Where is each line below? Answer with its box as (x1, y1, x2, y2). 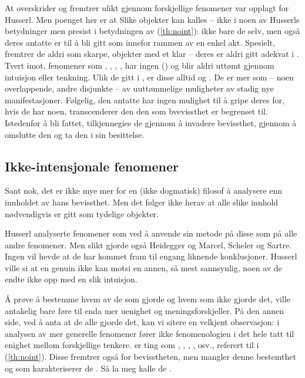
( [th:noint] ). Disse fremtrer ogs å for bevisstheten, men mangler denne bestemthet (5, 350, 296, 363)
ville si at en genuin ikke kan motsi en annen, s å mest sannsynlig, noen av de (5, 261, 282, 274)
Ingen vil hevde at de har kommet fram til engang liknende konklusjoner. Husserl (5, 250, 297, 262)
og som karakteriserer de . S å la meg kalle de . (5, 362, 172, 374)
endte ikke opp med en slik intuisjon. (5, 273, 138, 285)
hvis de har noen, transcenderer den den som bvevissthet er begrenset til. (5, 105, 268, 117)
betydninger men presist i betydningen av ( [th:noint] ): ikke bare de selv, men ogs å (5, 25, 300, 37)
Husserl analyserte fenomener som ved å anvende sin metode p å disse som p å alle (5, 227, 297, 239)
